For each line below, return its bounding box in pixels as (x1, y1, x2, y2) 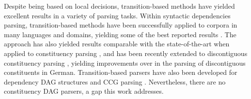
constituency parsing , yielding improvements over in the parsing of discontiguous (4, 57, 246, 68)
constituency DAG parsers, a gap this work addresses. (4, 86, 164, 96)
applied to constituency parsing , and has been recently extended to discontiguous (4, 48, 248, 58)
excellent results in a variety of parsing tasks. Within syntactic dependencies (4, 10, 231, 20)
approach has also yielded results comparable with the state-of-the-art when (4, 39, 230, 49)
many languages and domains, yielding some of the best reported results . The (4, 29, 236, 39)
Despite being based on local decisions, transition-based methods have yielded (4, 1, 235, 11)
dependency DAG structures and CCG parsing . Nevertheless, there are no (4, 76, 226, 86)
